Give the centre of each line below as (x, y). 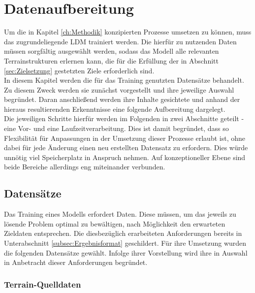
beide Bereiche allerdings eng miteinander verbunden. (85, 167)
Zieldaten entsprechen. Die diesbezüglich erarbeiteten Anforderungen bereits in (123, 233)
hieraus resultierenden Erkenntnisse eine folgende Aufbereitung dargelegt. (115, 109)
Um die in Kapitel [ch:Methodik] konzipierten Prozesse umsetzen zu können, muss (128, 32)
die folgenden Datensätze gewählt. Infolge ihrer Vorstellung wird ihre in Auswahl (126, 252)
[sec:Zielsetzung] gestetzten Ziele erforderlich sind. (79, 70)
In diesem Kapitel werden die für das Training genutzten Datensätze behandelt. (124, 80)
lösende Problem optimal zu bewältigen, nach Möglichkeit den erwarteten (115, 223)
